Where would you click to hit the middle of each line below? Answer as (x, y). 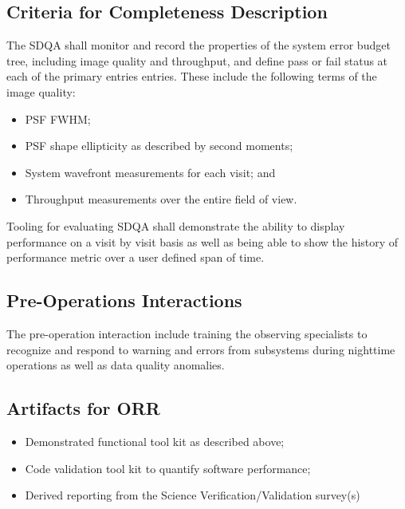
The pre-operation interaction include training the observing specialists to (187, 333)
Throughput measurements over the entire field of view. (161, 199)
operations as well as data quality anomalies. (116, 365)
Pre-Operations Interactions (124, 300)
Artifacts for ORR (83, 408)
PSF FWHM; (58, 118)
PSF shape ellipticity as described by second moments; (159, 146)
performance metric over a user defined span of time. (136, 257)
